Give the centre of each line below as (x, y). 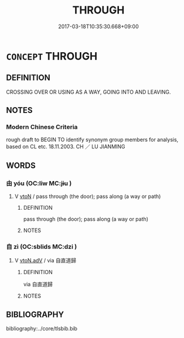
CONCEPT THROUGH (52, 56)
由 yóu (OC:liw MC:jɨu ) (39, 183)
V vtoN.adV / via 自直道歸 (45, 261)
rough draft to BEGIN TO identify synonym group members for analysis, (92, 140)
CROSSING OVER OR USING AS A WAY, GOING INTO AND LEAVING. (88, 92)
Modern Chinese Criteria (42, 127)
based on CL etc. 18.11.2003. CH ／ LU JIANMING (66, 146)
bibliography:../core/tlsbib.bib (42, 329)
